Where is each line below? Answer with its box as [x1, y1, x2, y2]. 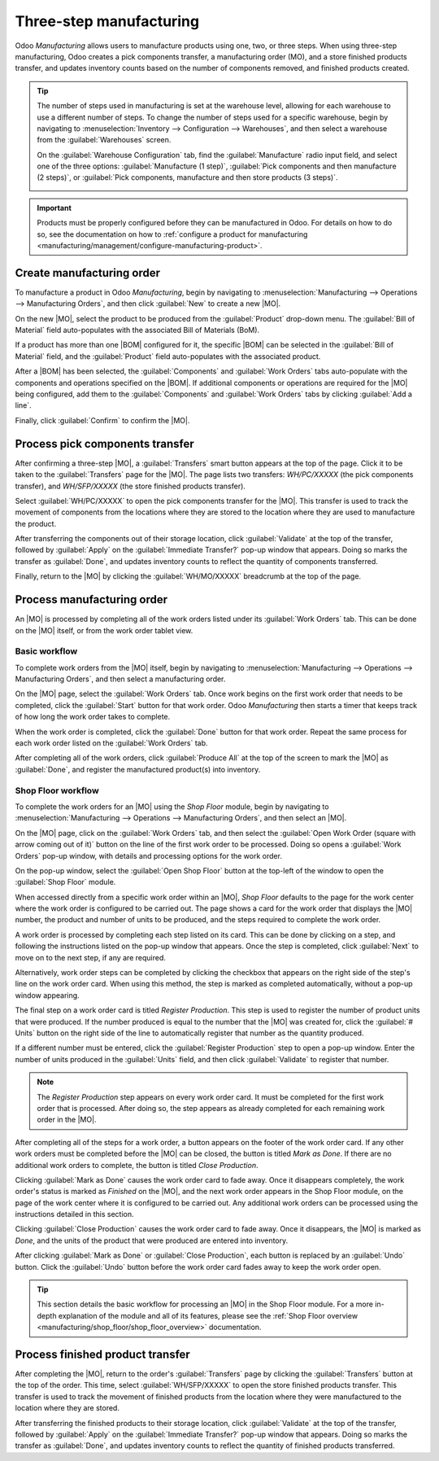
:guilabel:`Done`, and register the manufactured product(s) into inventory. [15, 764, 261, 774]
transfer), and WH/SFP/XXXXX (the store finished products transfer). [15, 481, 246, 491]
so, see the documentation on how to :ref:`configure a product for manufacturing [37, 229, 308, 239]
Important [37, 203, 72, 212]
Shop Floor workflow [15, 785, 99, 796]
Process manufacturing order [15, 593, 168, 606]
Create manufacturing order [15, 265, 161, 280]
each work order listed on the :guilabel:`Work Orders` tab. [15, 738, 208, 748]
